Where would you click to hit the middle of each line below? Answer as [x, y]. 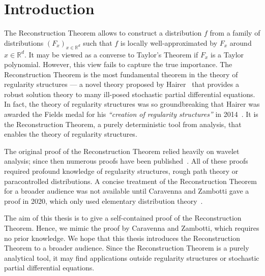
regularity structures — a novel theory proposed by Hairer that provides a [122, 84]
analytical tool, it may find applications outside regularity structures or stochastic [132, 257]
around [241, 42]
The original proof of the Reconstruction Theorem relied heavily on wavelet [122, 151]
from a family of [235, 33]
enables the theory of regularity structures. [71, 134]
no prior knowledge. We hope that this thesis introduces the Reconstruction [122, 238]
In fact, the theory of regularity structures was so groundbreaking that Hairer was [132, 104]
